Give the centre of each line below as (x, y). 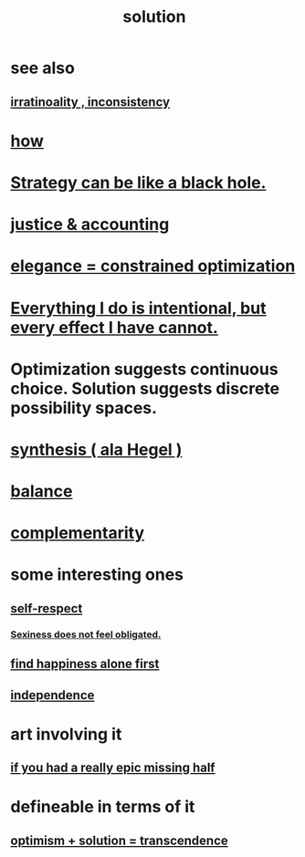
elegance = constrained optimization (153, 266)
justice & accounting (90, 225)
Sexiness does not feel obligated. (86, 634)
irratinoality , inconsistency (90, 102)
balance (42, 491)
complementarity (78, 533)
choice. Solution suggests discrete (145, 388)
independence (53, 695)
